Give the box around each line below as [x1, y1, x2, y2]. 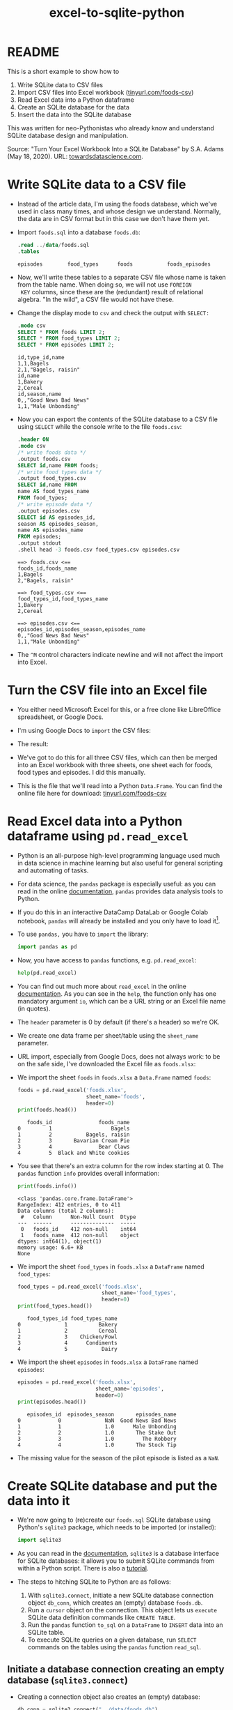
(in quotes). [17, 1004, 51, 1013]
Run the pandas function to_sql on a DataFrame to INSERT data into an [27, 1621, 224, 1629]
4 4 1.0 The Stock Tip [17, 1442, 177, 1448]
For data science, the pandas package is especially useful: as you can [17, 879, 216, 888]
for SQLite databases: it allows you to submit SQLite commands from [17, 1557, 215, 1565]
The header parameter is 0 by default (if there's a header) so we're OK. [17, 1018, 220, 1027]
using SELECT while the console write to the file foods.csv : [17, 423, 182, 431]
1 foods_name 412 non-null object [20, 1232, 140, 1239]
